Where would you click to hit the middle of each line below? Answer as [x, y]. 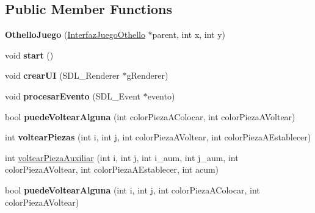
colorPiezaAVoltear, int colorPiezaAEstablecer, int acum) [112, 169]
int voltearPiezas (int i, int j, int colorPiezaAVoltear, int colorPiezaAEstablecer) [158, 137]
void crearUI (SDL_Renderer [62, 75]
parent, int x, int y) [189, 34]
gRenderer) [147, 75]
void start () [29, 55]
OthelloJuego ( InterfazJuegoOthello [75, 34]
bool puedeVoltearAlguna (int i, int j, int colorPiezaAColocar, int [132, 190]
